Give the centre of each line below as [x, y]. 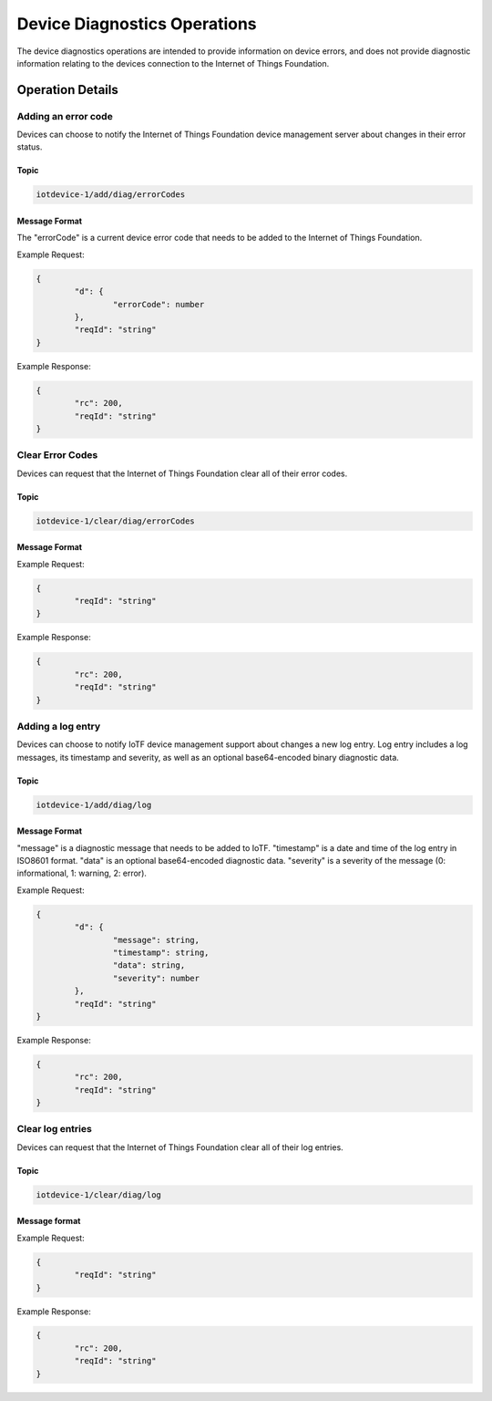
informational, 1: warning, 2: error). [82, 873]
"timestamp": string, [161, 952]
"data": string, [149, 965]
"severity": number [156, 978]
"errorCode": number [159, 304]
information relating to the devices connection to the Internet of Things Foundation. [173, 63]
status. [30, 147]
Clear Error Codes [57, 455]
